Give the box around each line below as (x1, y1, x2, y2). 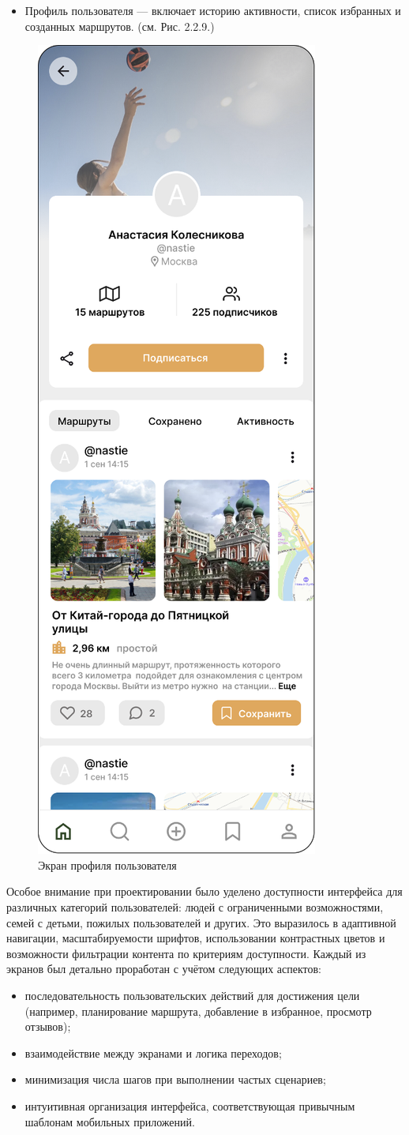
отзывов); (24, 1018, 71, 1035)
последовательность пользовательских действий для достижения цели (24, 987, 360, 1003)
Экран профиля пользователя (38, 856, 177, 873)
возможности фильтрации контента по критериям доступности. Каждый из (6, 945, 366, 961)
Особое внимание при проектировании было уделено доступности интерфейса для (6, 883, 403, 900)
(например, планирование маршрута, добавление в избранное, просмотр (24, 1002, 372, 1019)
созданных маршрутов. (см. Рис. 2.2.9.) (24, 17, 215, 34)
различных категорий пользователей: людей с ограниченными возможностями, (6, 898, 384, 915)
